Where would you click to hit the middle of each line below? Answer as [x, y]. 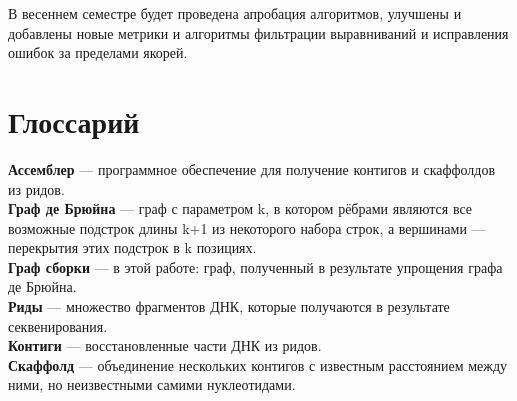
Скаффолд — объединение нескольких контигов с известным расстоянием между [258, 364]
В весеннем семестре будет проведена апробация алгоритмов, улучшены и [235, 13]
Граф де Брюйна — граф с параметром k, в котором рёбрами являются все [240, 208]
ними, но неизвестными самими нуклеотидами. [152, 384]
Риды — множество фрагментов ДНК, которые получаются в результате [229, 306]
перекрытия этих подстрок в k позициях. [132, 247]
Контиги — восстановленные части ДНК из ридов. [165, 345]
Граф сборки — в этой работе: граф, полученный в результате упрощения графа [255, 266]
